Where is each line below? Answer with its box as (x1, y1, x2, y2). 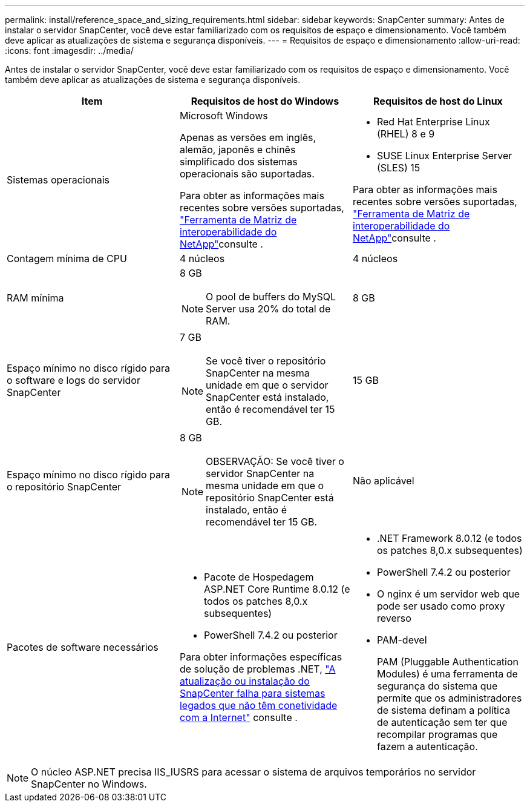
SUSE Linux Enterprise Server (376, 150, 512, 162)
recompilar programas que (376, 728, 498, 740)
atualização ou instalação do (179, 675, 310, 687)
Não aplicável (352, 475, 414, 487)
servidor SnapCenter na (206, 467, 315, 479)
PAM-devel (376, 634, 427, 646)
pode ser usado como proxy (376, 600, 505, 612)
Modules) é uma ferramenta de (376, 668, 518, 680)
